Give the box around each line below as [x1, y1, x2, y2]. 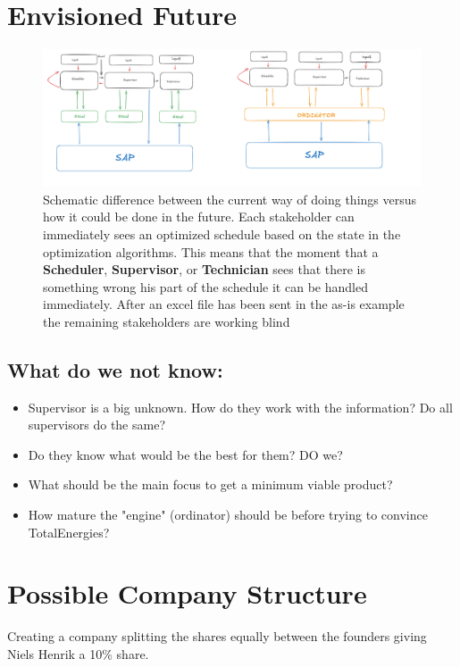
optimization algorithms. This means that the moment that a [43, 242, 379, 261]
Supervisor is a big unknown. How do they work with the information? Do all [28, 397, 453, 416]
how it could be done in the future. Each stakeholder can [43, 207, 355, 226]
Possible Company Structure [7, 575, 367, 612]
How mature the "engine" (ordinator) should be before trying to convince [28, 505, 428, 524]
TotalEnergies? [28, 522, 110, 541]
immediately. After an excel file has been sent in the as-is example [43, 295, 405, 313]
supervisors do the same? [28, 415, 165, 434]
